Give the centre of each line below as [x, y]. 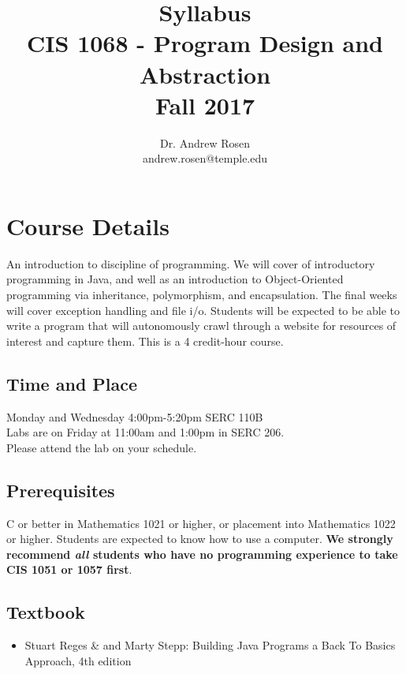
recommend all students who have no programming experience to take [202, 554]
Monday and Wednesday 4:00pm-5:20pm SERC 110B [135, 416]
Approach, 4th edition [78, 660]
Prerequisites [61, 490]
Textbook [46, 612]
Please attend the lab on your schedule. [102, 447]
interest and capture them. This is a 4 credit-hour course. [145, 341]
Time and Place [72, 383]
